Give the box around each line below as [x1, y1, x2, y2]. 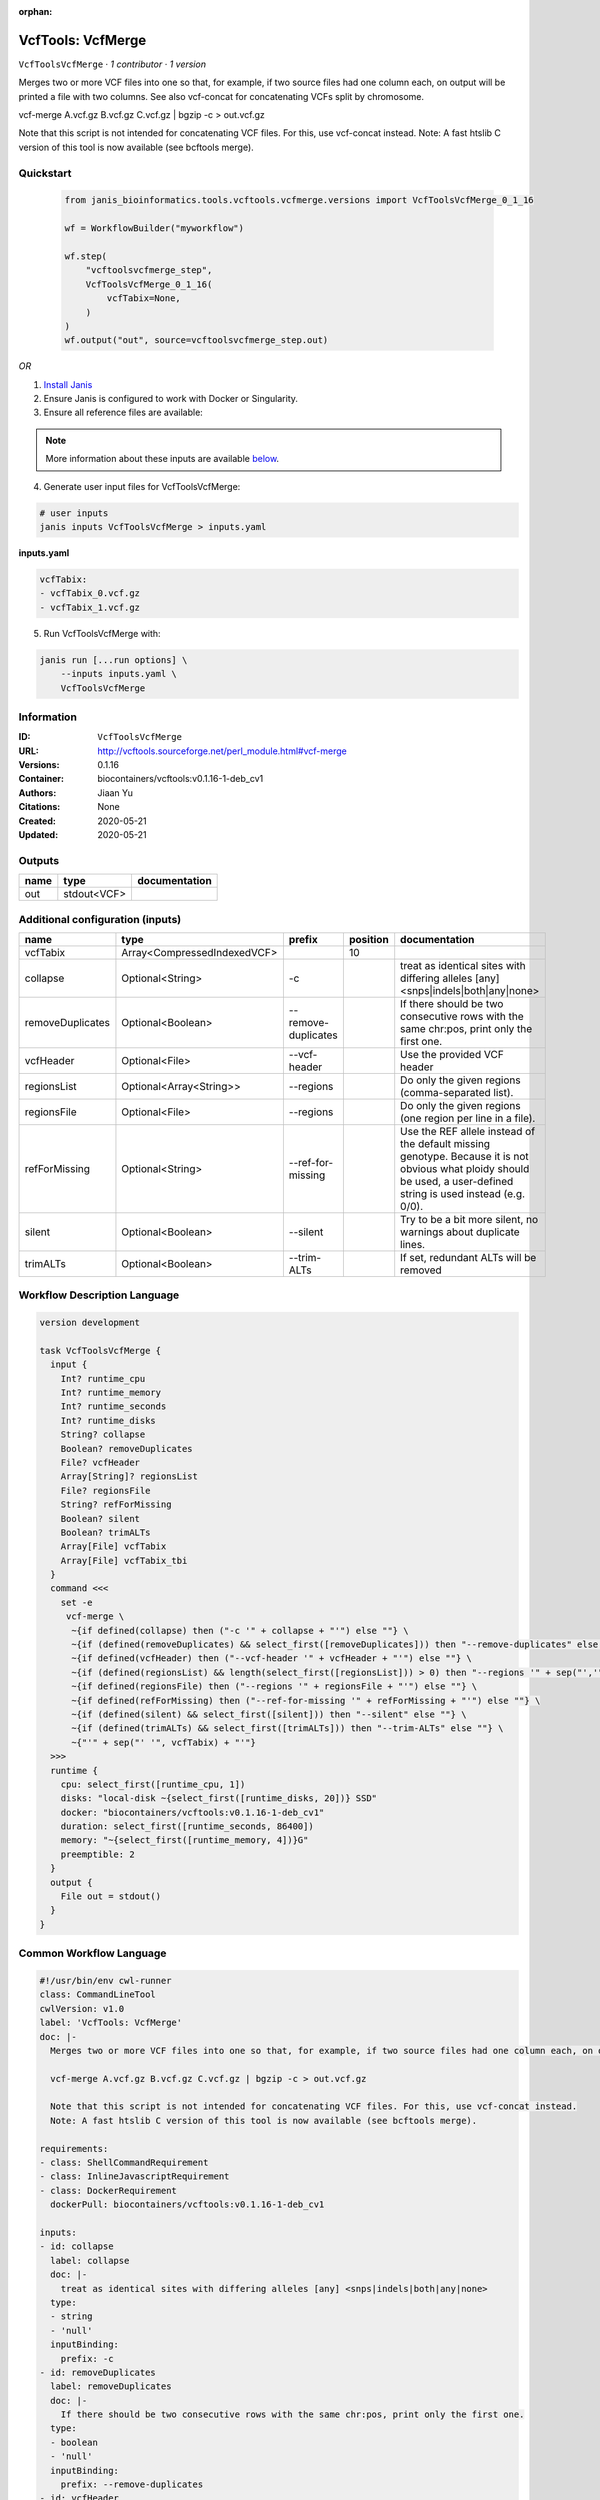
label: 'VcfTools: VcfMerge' [39, 2017, 183, 2029]
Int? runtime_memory [60, 1386, 162, 1398]
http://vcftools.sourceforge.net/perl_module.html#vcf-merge [97, 745, 347, 757]
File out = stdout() [60, 1891, 162, 1902]
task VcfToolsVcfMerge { [39, 1345, 162, 1356]
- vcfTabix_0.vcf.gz [39, 588, 140, 599]
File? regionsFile [60, 1485, 151, 1496]
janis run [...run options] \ [39, 654, 188, 665]
